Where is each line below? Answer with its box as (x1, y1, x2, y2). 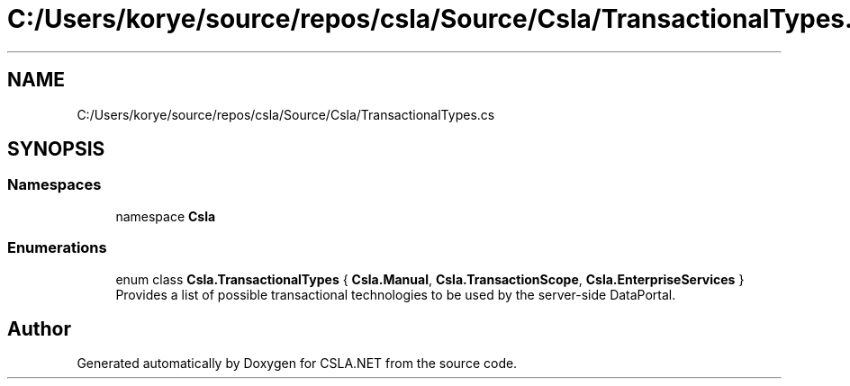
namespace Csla (115, 208, 216, 224)
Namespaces (7, 175, 102, 194)
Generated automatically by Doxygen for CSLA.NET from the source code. (77, 355, 518, 372)
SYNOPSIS (7, 138, 105, 161)
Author (7, 317, 71, 340)
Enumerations (7, 238, 107, 257)
